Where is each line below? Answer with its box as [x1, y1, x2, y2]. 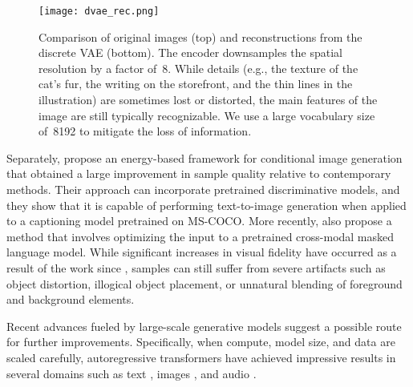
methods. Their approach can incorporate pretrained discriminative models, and [6, 181, 400, 197]
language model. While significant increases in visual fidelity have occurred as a [6, 244, 397, 260]
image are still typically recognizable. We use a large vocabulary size [38, 107, 375, 123]
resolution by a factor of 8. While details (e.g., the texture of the [38, 59, 358, 76]
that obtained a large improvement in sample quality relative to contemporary [6, 165, 391, 182]
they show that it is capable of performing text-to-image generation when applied [6, 196, 407, 213]
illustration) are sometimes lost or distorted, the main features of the [38, 91, 378, 108]
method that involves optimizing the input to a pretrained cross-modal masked [6, 228, 395, 244]
